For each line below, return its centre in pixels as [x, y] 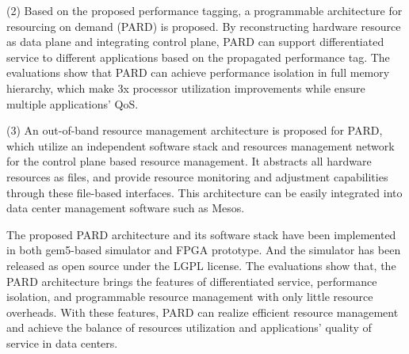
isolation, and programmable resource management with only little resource [190, 297]
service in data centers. [62, 343]
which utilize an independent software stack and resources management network [201, 145]
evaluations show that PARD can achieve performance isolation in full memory [198, 72]
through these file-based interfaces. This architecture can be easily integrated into [204, 192]
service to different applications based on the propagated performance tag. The [198, 57]
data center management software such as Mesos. [126, 208]
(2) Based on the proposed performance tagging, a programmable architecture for [204, 10]
